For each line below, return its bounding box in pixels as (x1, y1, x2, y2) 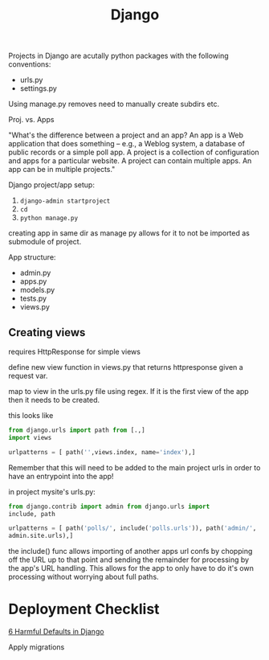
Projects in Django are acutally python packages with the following (8, 51, 229, 61)
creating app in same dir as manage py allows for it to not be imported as (8, 228, 251, 238)
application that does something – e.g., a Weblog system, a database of (8, 139, 245, 149)
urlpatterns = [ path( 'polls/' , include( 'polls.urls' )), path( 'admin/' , (8, 524, 257, 532)
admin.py (19, 268, 51, 278)
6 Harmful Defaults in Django (8, 627, 104, 637)
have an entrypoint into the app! (8, 471, 114, 481)
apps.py (19, 277, 47, 286)
